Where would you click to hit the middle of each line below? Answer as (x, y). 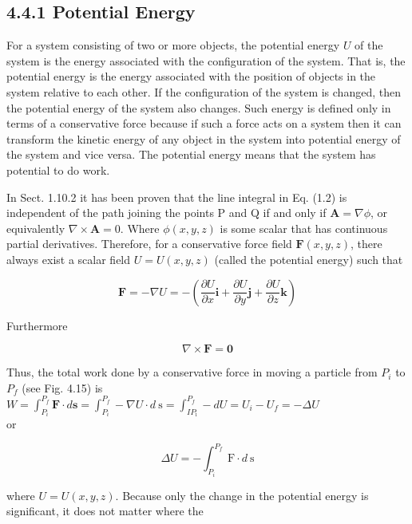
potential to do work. (58, 169)
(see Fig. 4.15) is (62, 387)
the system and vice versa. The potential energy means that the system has (191, 154)
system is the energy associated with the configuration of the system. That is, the (206, 60)
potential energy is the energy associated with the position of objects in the (191, 76)
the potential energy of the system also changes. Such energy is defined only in (199, 107)
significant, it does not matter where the (105, 511)
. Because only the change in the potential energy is (242, 495)
